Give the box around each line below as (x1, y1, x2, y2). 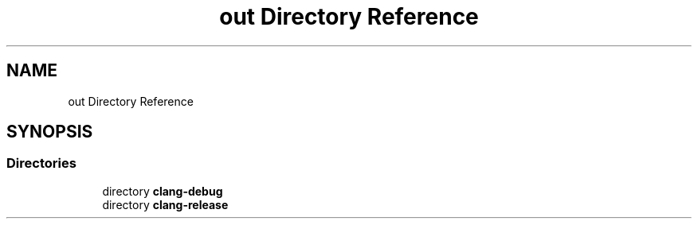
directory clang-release (102, 197, 229, 211)
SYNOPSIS (6, 122, 93, 142)
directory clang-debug (102, 184, 223, 198)
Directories (6, 155, 76, 172)
